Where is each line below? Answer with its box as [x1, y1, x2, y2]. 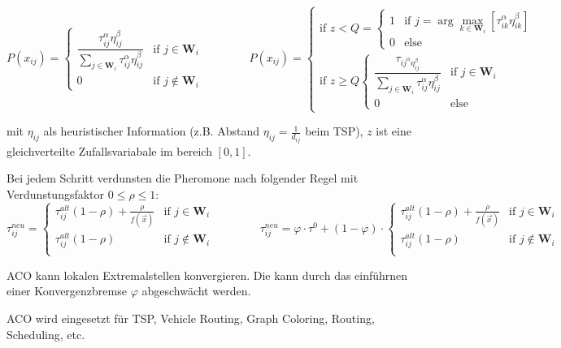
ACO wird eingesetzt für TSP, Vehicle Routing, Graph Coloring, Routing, [7, 309, 375, 326]
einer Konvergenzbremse [7, 282, 127, 299]
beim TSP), [305, 122, 363, 140]
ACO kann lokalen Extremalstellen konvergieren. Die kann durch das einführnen [7, 266, 408, 283]
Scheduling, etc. [7, 325, 85, 342]
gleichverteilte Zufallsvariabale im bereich [7, 142, 212, 159]
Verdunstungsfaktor [7, 185, 105, 202]
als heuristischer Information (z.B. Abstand [43, 122, 259, 140]
